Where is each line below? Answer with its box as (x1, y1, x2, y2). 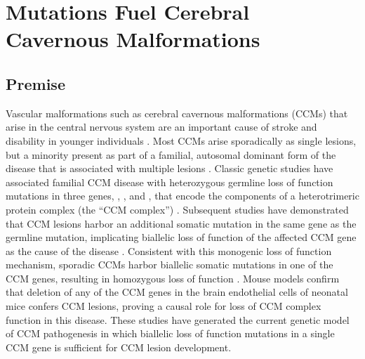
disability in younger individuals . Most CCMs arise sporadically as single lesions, (6, 133, 357, 148)
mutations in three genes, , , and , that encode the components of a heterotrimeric (6, 188, 359, 203)
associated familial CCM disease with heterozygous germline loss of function (6, 174, 333, 189)
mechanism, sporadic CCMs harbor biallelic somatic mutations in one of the (6, 257, 333, 272)
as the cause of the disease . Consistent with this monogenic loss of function (6, 243, 332, 258)
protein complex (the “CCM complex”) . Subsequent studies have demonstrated (6, 202, 349, 216)
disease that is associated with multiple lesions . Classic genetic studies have (6, 161, 333, 176)
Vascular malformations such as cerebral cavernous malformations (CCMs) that (6, 105, 348, 120)
